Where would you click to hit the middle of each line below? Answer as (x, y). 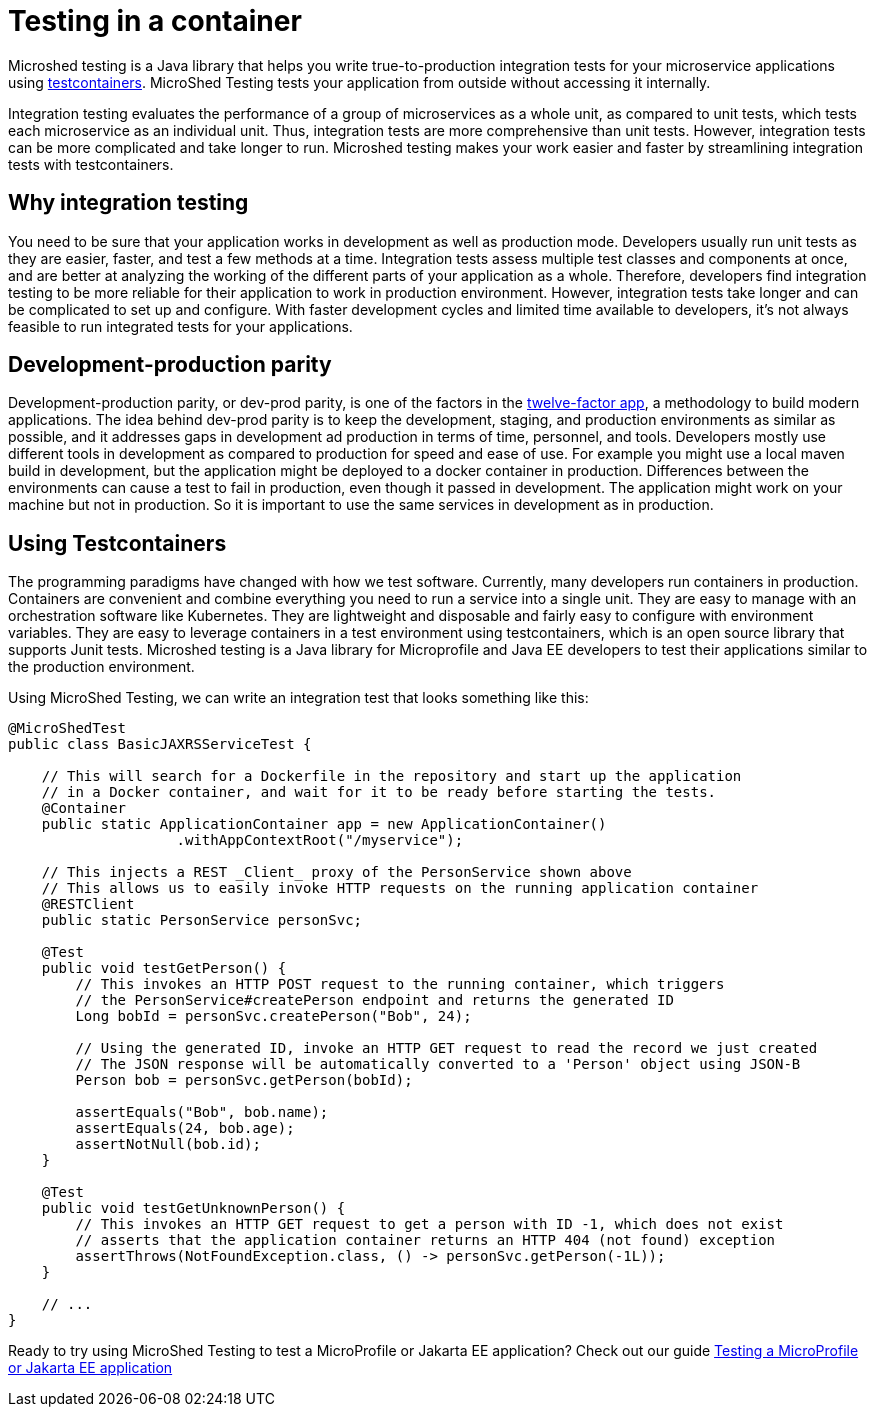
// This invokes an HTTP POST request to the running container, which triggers (400, 984)
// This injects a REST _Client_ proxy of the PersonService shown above (336, 872)
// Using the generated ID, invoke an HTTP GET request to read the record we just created (446, 1048)
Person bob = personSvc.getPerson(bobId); (244, 1080)
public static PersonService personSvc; (202, 920)
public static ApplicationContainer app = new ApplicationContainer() (324, 824)
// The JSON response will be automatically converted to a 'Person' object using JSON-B (438, 1064)
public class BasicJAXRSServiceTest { (160, 744)
